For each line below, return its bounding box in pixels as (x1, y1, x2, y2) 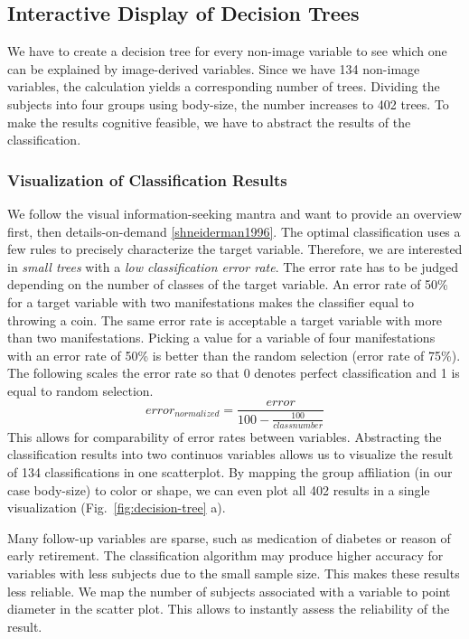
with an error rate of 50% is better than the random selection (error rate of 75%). (7, 345, 461, 364)
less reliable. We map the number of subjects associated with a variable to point (7, 581, 451, 600)
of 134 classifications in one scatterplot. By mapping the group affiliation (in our (7, 462, 453, 481)
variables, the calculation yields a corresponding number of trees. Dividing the (7, 77, 440, 96)
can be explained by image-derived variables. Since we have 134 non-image (7, 59, 420, 78)
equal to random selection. (7, 381, 154, 399)
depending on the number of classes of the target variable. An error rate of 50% (7, 275, 448, 294)
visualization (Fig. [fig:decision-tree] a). (7, 498, 226, 517)
